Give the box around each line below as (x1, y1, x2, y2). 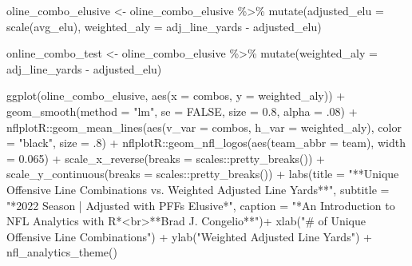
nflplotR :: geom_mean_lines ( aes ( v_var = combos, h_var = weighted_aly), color (6, 118, 402, 135)
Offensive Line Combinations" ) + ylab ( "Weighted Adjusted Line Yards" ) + (6, 228, 372, 244)
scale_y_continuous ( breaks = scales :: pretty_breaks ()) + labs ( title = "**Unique (6, 165, 399, 182)
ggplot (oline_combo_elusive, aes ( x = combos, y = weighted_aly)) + (6, 87, 346, 104)
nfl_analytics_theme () (6, 244, 117, 260)
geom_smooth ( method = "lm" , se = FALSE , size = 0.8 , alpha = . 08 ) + (6, 102, 358, 119)
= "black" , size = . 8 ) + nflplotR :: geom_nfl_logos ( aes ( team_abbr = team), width (6, 134, 406, 151)
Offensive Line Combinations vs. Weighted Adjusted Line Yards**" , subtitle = (6, 181, 390, 197)
